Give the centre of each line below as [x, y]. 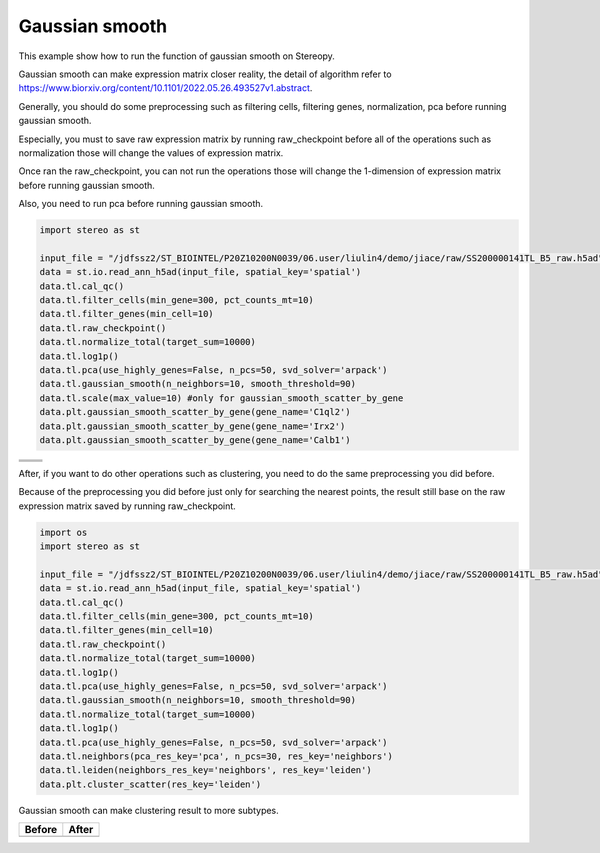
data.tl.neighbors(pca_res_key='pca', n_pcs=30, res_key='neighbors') [216, 756]
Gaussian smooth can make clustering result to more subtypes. [148, 810]
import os [63, 532]
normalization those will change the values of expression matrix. [151, 152]
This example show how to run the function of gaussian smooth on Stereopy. [176, 56]
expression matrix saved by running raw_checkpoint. [127, 506]
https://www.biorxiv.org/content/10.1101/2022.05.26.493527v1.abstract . [165, 88]
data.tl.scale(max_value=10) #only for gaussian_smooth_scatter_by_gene [221, 398]
